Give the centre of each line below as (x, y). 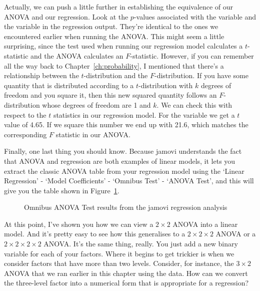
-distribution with (166, 85)
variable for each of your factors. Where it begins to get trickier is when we (119, 253)
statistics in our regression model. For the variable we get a (144, 114)
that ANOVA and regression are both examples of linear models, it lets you (120, 161)
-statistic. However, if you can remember (192, 55)
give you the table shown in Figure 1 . (62, 190)
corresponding (25, 134)
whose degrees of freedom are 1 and (96, 104)
